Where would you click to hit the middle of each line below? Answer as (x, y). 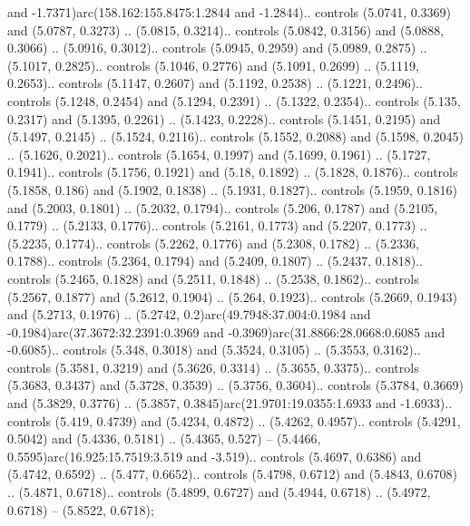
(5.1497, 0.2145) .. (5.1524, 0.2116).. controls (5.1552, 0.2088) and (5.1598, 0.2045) (235, 136)
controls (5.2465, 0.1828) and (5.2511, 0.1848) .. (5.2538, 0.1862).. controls (213, 278)
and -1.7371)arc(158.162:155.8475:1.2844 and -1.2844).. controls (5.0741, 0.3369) (230, 12)
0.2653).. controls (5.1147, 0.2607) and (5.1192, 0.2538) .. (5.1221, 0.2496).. (215, 83)
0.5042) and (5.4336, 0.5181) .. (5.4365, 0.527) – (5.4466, (164, 438)
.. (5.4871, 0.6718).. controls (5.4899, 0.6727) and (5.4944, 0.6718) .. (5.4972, (219, 492)
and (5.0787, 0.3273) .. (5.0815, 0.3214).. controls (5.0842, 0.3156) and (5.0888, (226, 29)
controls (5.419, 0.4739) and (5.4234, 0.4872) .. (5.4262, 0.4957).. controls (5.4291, (234, 420)
